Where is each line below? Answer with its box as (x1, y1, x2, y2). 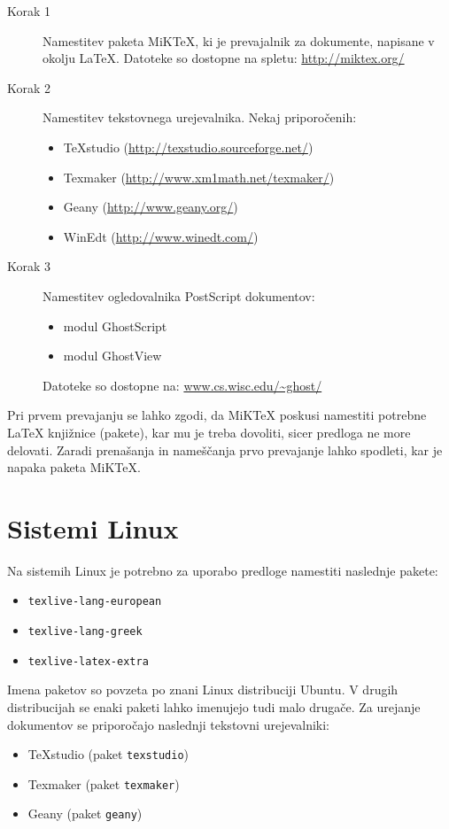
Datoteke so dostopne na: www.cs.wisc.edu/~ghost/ (43, 376, 322, 394)
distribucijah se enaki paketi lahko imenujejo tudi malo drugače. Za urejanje (7, 697, 421, 716)
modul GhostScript (63, 316, 167, 335)
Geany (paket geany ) (27, 804, 143, 823)
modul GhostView (63, 346, 162, 365)
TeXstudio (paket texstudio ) (27, 745, 189, 763)
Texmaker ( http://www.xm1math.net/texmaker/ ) (63, 167, 335, 186)
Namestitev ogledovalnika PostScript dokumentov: (43, 286, 315, 305)
